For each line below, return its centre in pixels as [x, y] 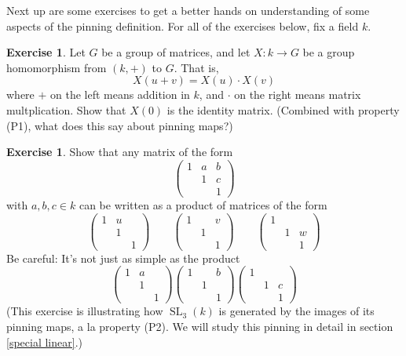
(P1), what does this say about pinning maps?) [120, 125]
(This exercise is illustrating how [85, 311]
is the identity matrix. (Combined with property [283, 109]
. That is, [196, 67]
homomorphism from [57, 67]
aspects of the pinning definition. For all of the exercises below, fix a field [183, 25]
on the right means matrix [298, 94]
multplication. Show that [66, 109]
